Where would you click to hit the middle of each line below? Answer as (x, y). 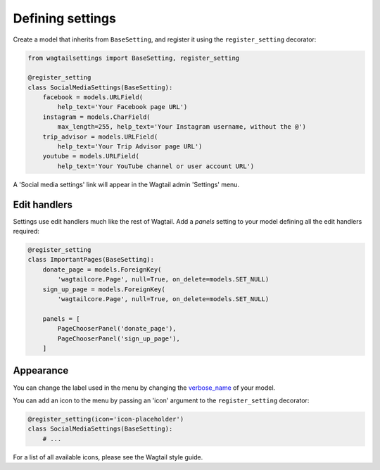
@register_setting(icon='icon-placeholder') (106, 419)
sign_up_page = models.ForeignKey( (104, 289)
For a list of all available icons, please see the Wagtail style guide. (108, 457)
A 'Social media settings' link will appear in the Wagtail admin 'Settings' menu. (126, 184)
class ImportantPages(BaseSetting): (91, 260)
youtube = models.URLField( (91, 156)
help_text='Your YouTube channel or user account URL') (156, 166)
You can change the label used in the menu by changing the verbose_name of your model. (144, 388)
